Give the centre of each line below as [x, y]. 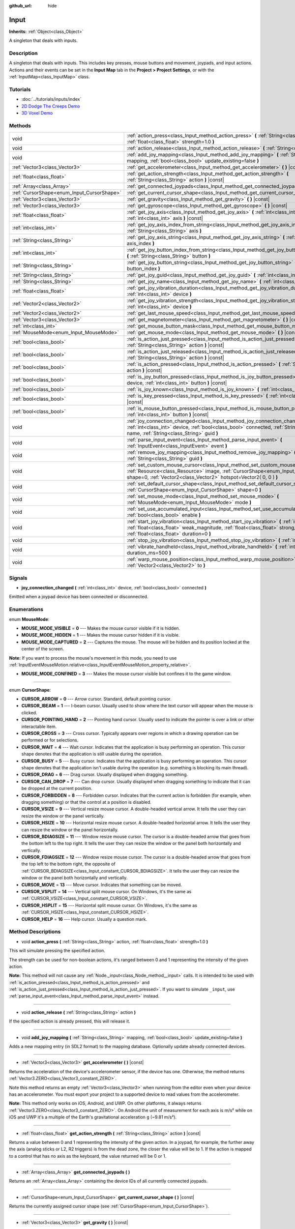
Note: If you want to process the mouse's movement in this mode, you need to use [93, 658]
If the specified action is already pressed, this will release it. [70, 1021]
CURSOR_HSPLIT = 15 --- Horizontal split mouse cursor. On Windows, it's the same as [109, 905]
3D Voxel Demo [37, 113]
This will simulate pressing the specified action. [57, 951]
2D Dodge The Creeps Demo [51, 106]
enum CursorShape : [30, 690]
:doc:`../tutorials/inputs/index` [51, 99]
